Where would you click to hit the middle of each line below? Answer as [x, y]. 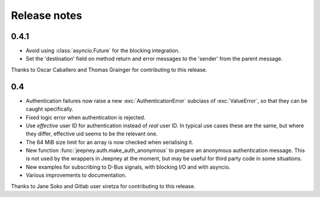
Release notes [47, 15]
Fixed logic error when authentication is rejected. [86, 117]
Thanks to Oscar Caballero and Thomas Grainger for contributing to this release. [109, 70]
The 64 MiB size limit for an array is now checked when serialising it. [110, 142]
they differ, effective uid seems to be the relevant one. [92, 134]
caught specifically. [49, 109]
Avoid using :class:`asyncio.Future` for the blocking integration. [103, 51]
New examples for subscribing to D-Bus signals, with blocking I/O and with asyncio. [128, 167]
